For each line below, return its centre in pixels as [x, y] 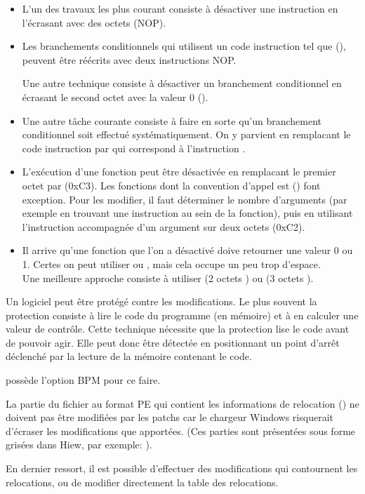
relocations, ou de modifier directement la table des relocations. [142, 482]
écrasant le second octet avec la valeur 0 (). [115, 96]
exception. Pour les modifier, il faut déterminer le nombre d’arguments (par [185, 199]
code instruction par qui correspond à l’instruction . [134, 148]
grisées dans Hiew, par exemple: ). [79, 445]
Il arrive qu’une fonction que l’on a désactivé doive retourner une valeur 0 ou [187, 250]
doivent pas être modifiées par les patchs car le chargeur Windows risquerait [170, 417]
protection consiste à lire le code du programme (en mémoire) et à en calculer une [182, 315]
